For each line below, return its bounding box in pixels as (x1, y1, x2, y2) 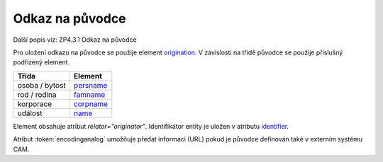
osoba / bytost (17, 80, 67, 90)
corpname (73, 99, 109, 109)
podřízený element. (13, 58, 70, 66)
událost (17, 108, 43, 118)
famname (73, 89, 106, 99)
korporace (17, 99, 52, 109)
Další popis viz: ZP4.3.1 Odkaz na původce (13, 35, 138, 44)
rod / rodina (17, 89, 57, 99)
